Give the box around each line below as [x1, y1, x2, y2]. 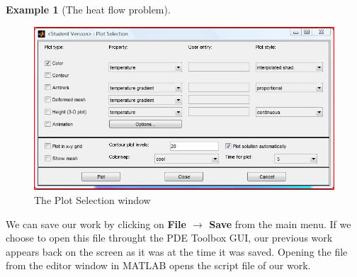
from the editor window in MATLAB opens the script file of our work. [6, 258, 311, 273]
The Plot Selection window [34, 193, 151, 207]
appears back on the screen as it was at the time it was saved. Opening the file [6, 244, 348, 259]
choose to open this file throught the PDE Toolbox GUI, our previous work [6, 230, 333, 245]
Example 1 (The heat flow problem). [6, 2, 171, 16]
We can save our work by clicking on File [6, 216, 186, 231]
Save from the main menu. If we [209, 216, 351, 231]
